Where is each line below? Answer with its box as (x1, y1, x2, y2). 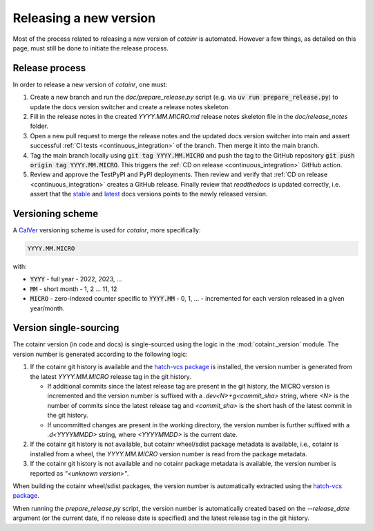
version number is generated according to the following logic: (12, 350, 188, 358)
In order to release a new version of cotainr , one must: (12, 80, 168, 88)
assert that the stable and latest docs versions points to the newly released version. (30, 190, 268, 198)
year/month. (30, 304, 65, 313)
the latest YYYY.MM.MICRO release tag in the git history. (30, 372, 191, 380)
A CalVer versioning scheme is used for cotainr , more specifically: (12, 226, 201, 234)
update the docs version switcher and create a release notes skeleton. (30, 102, 231, 111)
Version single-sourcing (12, 322, 119, 334)
